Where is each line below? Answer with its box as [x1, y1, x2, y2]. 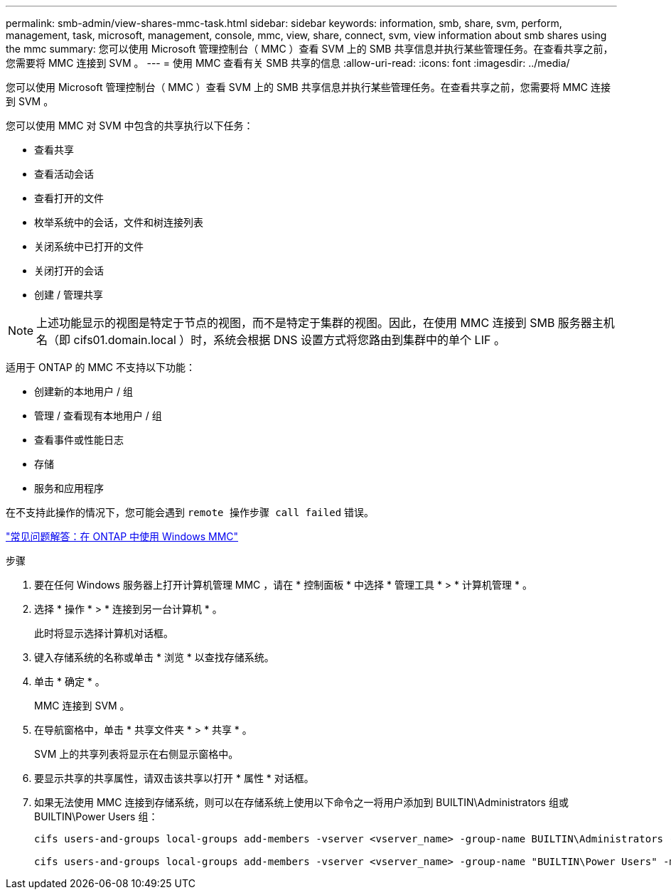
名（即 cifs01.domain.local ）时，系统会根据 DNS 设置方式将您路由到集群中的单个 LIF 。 [36, 333, 505, 347]
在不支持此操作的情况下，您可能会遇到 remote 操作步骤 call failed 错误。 [6, 506, 375, 518]
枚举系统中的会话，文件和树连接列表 [34, 216, 203, 228]
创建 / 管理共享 [34, 289, 103, 301]
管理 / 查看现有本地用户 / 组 [34, 409, 162, 422]
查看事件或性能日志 [34, 434, 124, 446]
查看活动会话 [34, 168, 94, 180]
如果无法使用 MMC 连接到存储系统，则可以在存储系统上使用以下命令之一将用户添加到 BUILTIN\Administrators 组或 [34, 796, 569, 808]
